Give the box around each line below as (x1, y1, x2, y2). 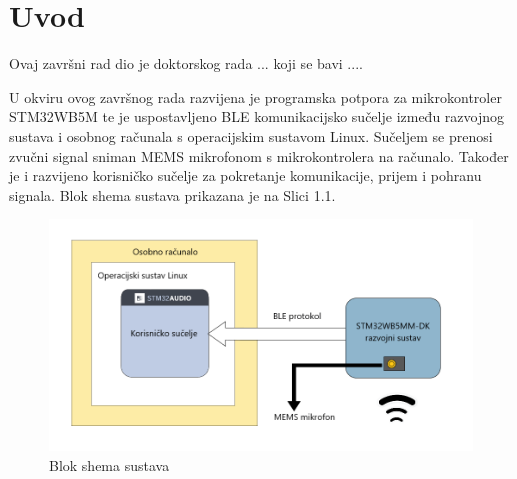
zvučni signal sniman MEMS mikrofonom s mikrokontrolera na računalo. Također (9, 145, 509, 166)
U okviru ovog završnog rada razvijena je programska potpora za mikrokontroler (9, 86, 502, 107)
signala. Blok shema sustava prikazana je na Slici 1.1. (9, 184, 336, 205)
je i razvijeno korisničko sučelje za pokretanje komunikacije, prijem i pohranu (9, 165, 482, 186)
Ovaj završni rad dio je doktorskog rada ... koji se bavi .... (9, 53, 363, 74)
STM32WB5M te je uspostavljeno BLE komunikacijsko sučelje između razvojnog (9, 106, 505, 127)
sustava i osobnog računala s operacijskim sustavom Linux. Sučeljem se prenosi (9, 125, 493, 146)
